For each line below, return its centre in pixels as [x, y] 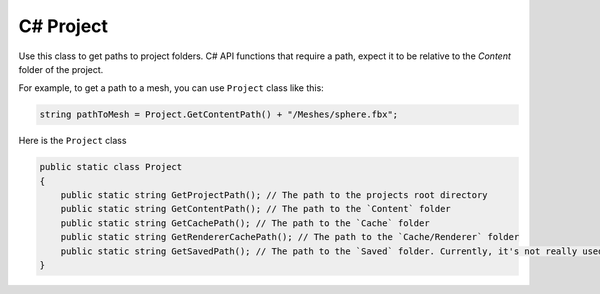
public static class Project [111, 167]
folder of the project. [61, 69]
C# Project [63, 26]
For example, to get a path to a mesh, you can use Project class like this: [171, 88]
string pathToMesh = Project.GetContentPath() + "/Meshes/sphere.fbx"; [219, 114]
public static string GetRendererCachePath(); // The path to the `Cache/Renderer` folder [290, 237]
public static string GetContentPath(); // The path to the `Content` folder [256, 209]
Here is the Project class [72, 141]
